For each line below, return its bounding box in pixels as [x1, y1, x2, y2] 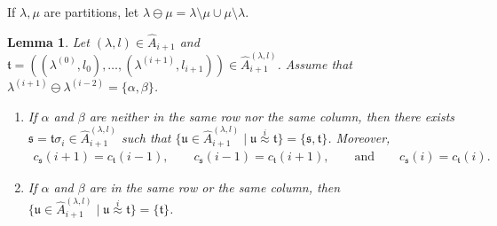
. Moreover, [327, 129, 390, 147]
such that [122, 129, 171, 147]
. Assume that [277, 54, 353, 73]
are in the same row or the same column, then [89, 178, 341, 197]
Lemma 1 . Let [7, 32, 90, 51]
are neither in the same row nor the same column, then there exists [89, 106, 455, 125]
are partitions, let [43, 3, 139, 20]
